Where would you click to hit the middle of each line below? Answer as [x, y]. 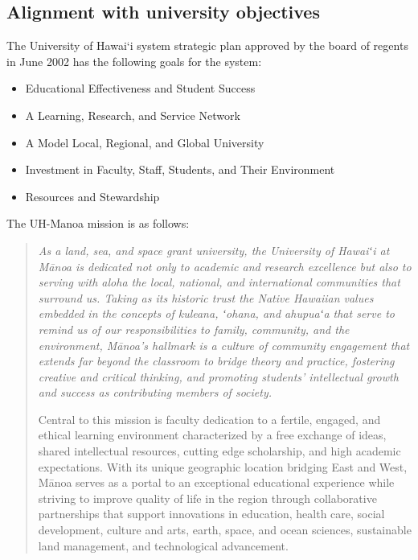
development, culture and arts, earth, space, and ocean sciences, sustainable [225, 530]
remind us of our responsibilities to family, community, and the [194, 329]
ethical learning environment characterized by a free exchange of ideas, [212, 435]
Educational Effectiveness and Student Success [140, 88]
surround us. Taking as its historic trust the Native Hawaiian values [206, 297]
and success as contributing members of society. [155, 392]
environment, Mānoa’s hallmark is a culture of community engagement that [224, 345]
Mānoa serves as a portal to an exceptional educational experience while [216, 482]
